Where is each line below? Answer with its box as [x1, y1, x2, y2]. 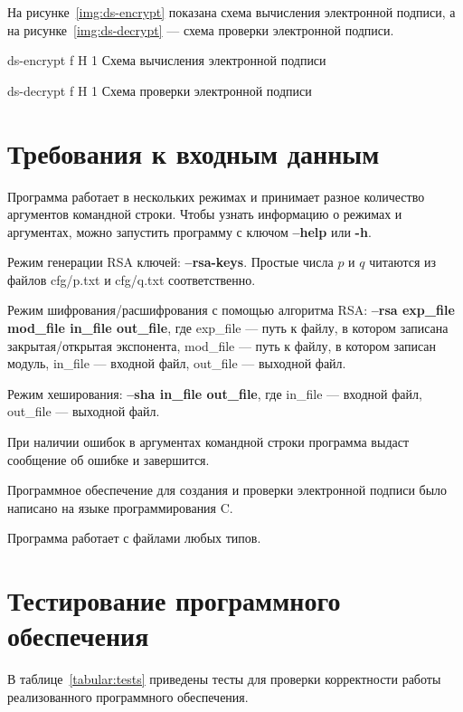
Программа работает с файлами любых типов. [7, 528, 261, 547]
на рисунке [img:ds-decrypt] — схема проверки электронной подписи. [7, 20, 394, 39]
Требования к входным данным [7, 134, 380, 171]
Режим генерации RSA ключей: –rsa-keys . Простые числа [7, 252, 334, 271]
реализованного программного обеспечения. [7, 687, 249, 706]
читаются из [369, 252, 437, 271]
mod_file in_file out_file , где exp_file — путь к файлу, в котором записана [7, 318, 449, 337]
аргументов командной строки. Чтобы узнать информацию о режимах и [7, 204, 402, 223]
